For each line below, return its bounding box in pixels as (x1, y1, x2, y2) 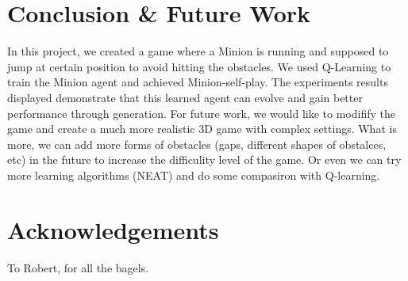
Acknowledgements (7, 213, 219, 245)
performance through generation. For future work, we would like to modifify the (7, 104, 395, 121)
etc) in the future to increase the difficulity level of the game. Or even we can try (7, 151, 402, 168)
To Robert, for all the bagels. (7, 259, 149, 275)
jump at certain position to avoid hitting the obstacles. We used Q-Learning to (7, 58, 391, 74)
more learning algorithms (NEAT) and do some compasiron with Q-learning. (7, 166, 380, 183)
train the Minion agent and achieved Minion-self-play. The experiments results (7, 74, 388, 90)
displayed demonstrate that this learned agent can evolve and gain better (7, 89, 363, 105)
